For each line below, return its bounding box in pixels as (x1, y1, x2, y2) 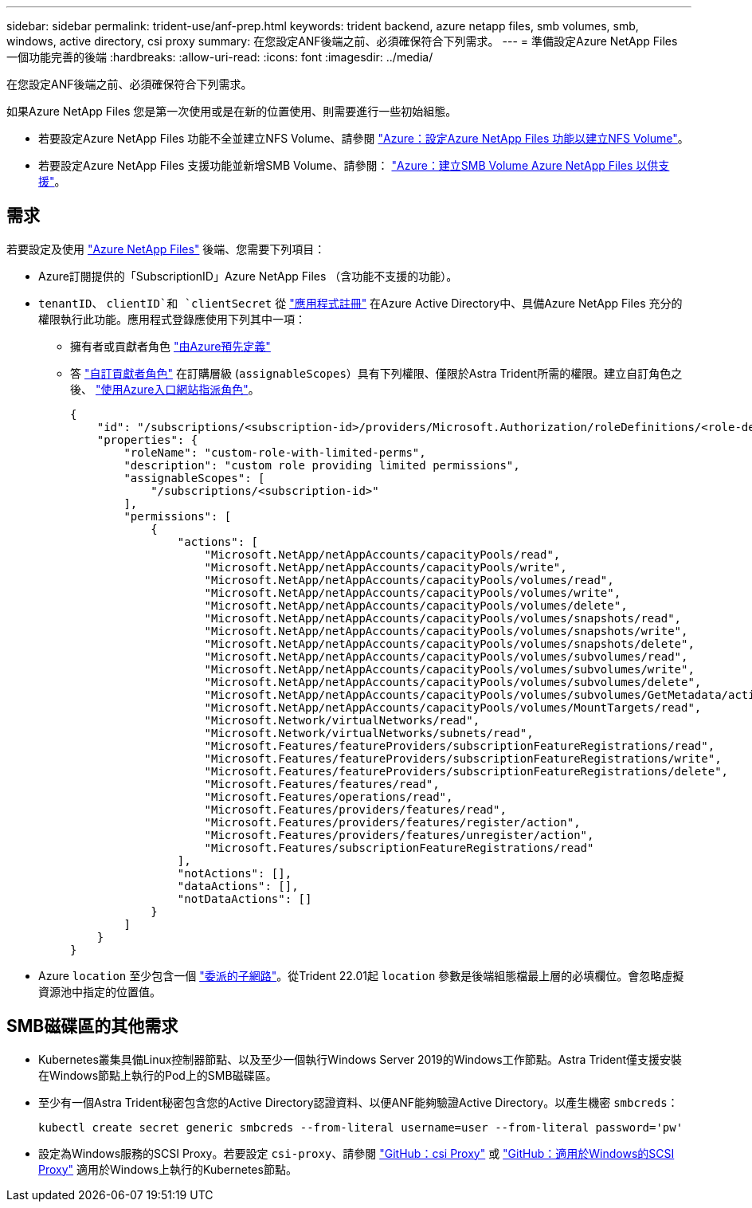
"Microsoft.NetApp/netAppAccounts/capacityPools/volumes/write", (204, 586, 621, 599)
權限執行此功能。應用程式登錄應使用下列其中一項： (38, 312, 306, 326)
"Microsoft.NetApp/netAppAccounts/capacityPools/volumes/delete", (204, 598, 628, 612)
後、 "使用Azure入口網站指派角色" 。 (70, 382, 260, 396)
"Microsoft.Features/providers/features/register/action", (204, 815, 581, 829)
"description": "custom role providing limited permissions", (123, 458, 520, 472)
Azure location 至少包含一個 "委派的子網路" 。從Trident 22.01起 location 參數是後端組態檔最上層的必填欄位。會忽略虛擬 (38, 968, 684, 982)
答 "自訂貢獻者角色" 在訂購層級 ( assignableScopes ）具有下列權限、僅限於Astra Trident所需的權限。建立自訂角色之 (70, 366, 683, 380)
